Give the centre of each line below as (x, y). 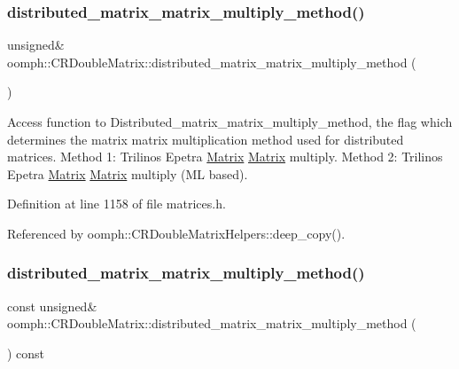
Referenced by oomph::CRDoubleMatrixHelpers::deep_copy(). (176, 233)
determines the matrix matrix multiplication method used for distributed (206, 139)
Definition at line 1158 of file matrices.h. (117, 204)
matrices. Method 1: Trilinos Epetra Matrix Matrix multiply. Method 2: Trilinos (225, 157)
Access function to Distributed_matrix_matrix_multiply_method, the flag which (230, 122)
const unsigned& (52, 306)
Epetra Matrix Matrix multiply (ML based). (128, 173)
